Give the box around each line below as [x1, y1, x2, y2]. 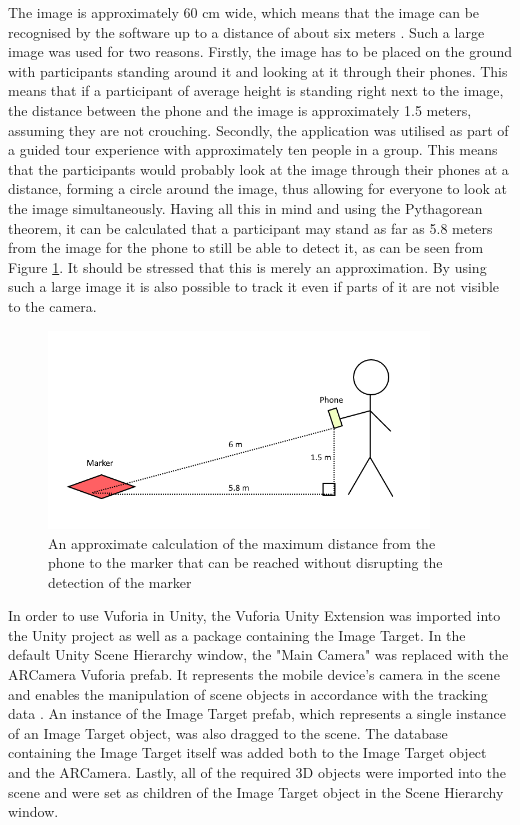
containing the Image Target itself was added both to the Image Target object [8, 742, 487, 763]
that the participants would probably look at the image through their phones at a [8, 158, 509, 179]
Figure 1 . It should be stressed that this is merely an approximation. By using [8, 256, 487, 277]
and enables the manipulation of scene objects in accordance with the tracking [8, 683, 488, 704]
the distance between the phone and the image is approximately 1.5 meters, [8, 99, 472, 120]
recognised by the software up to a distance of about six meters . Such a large [8, 21, 485, 42]
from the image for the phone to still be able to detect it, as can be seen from [8, 237, 484, 258]
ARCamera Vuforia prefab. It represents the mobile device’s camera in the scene [8, 664, 500, 685]
